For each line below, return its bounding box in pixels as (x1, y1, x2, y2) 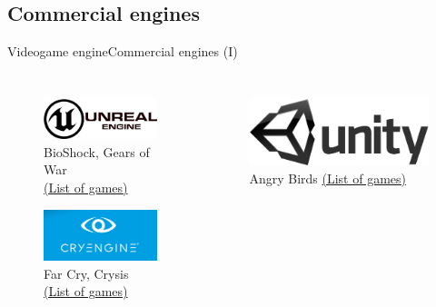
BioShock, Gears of (44, 142, 150, 161)
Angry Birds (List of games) (249, 168, 407, 187)
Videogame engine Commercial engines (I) (7, 42, 238, 61)
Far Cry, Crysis (44, 263, 129, 282)
